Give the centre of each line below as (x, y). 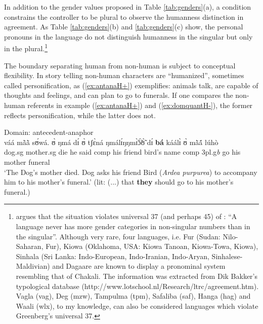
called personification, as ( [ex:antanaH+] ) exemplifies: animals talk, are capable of (131, 85)
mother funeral (27, 161)
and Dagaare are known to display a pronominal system (139, 266)
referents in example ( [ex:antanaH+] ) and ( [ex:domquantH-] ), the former (140, 105)
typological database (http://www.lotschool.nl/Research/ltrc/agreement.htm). (137, 286)
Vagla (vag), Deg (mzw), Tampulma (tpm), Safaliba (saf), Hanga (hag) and (133, 296)
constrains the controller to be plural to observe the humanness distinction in (124, 16)
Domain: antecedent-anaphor (49, 132)
